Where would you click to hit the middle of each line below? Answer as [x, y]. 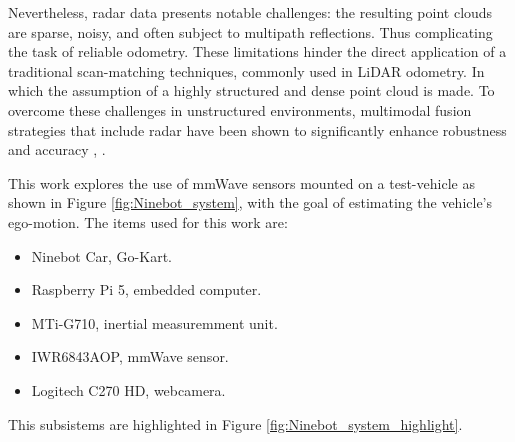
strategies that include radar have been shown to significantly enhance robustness [257, 129]
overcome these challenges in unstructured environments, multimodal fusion [240, 109]
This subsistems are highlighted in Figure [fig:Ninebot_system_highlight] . [235, 423]
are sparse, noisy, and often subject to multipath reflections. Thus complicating [250, 31]
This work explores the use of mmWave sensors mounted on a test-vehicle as [241, 182]
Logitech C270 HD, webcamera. [128, 389]
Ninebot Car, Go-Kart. [101, 255]
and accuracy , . [57, 149]
